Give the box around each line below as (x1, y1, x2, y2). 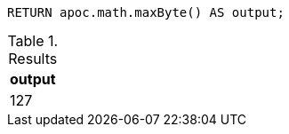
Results (8, 50, 58, 67)
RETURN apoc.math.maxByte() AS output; (7, 5, 285, 20)
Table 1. (7, 32, 59, 50)
